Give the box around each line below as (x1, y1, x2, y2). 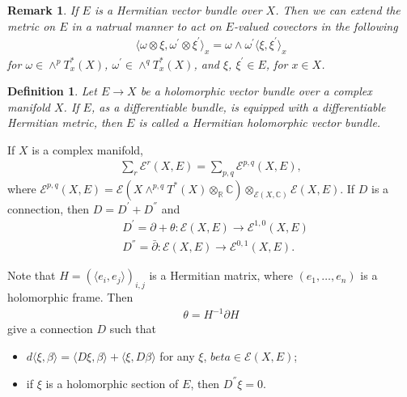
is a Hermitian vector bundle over (94, 2, 262, 18)
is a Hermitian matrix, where (149, 267, 293, 284)
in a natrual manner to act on (71, 17, 222, 34)
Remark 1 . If (7, 2, 78, 18)
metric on (7, 17, 56, 34)
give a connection (7, 320, 93, 337)
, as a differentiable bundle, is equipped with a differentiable (91, 98, 386, 115)
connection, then (7, 200, 90, 217)
